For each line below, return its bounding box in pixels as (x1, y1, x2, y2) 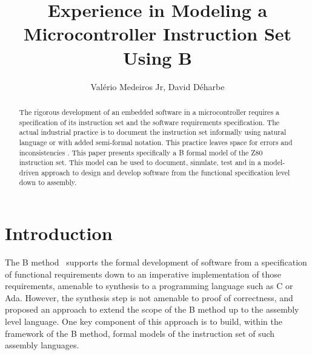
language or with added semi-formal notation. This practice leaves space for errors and (19, 137, 293, 147)
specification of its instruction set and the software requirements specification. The (19, 117, 280, 127)
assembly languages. (5, 339, 79, 351)
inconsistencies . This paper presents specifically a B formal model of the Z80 (19, 147, 263, 157)
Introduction (5, 221, 113, 246)
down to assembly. (19, 177, 77, 187)
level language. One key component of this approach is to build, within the (5, 315, 282, 328)
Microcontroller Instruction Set (23, 21, 292, 46)
